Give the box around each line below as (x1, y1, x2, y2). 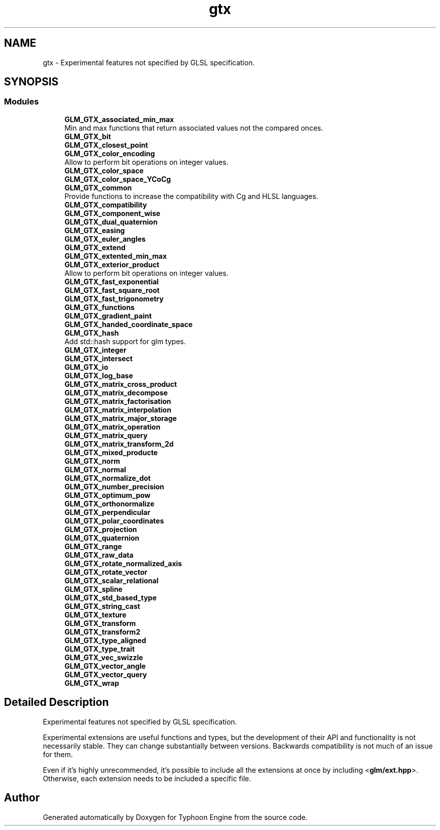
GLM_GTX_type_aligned (64, 636, 146, 645)
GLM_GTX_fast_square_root (64, 285, 160, 294)
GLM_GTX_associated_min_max (64, 115, 174, 124)
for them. (43, 750, 73, 759)
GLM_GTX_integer (64, 345, 127, 354)
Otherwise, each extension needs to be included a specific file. (43, 774, 251, 783)
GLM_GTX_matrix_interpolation (64, 405, 171, 414)
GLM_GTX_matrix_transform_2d (64, 439, 174, 448)
